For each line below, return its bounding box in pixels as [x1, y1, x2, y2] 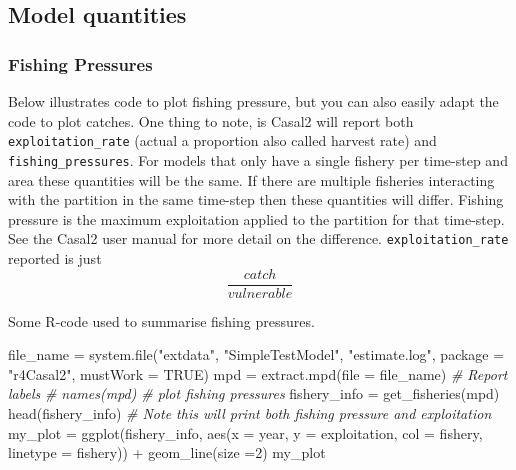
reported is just [8, 247, 102, 268]
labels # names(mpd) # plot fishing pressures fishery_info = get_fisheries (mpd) [8, 383, 500, 404]
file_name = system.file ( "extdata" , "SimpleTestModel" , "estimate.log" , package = [8, 344, 505, 365]
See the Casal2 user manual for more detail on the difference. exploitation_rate [8, 228, 509, 249]
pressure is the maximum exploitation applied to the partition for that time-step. [8, 208, 505, 229]
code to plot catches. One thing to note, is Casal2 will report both [8, 110, 414, 131]
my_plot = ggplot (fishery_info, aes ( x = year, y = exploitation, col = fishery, [8, 422, 483, 443]
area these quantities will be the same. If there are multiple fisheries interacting [8, 169, 495, 190]
